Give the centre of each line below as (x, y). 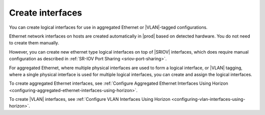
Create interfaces (46, 13)
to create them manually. (34, 43)
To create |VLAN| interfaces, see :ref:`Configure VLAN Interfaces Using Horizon (90, 99)
